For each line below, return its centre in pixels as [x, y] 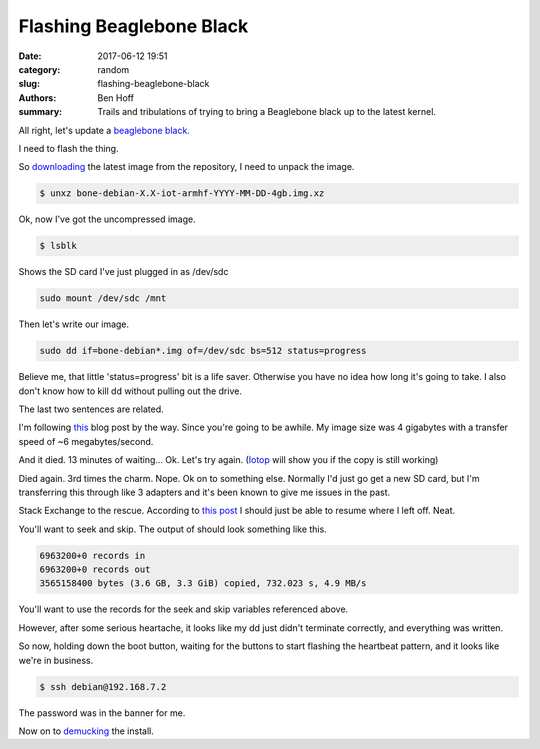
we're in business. [56, 660]
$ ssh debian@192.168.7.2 [103, 686]
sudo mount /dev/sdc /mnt [103, 298]
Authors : [37, 97]
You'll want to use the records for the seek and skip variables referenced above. [183, 609]
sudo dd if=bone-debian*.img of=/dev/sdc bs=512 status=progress [203, 351]
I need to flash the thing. [68, 148]
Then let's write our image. [74, 324]
